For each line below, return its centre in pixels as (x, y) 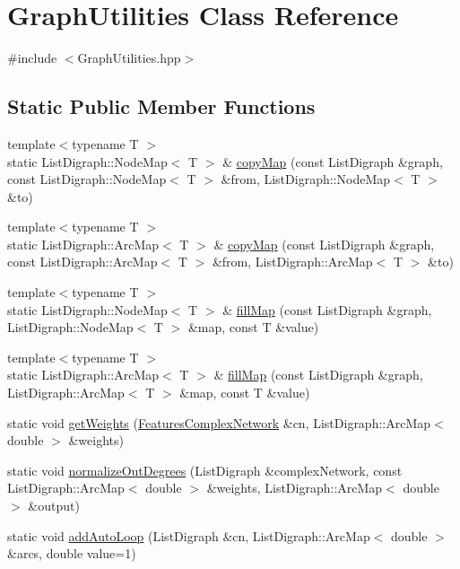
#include (32, 58)
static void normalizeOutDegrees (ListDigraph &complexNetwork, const (205, 470)
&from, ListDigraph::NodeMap (306, 179)
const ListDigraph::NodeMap (87, 179)
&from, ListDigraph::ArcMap (292, 262)
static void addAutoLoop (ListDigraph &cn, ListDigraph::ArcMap (189, 535)
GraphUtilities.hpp (129, 58)
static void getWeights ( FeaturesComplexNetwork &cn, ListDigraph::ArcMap (219, 422)
